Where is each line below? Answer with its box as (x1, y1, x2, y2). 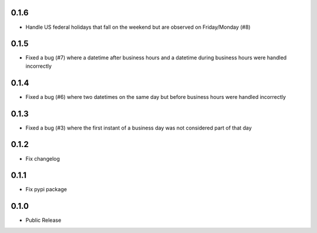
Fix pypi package (25, 186, 68, 193)
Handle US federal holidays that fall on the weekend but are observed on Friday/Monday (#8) (25, 24, 251, 31)
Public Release (25, 217, 62, 224)
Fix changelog (25, 155, 60, 162)
